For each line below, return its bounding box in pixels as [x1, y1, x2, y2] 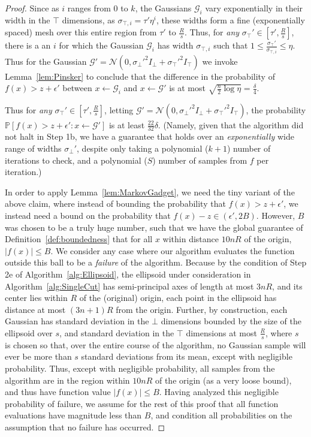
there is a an [5, 39, 51, 52]
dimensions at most [186, 326, 257, 339]
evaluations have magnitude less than [5, 409, 142, 421]
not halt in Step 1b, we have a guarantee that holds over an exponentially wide [5, 130, 294, 143]
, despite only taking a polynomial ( [77, 141, 209, 154]
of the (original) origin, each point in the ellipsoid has [79, 291, 277, 304]
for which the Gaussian [59, 39, 144, 52]
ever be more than [5, 350, 72, 363]
